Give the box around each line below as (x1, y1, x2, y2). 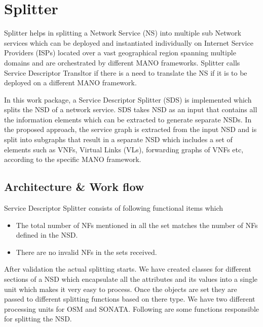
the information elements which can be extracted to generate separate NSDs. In (4, 114, 252, 124)
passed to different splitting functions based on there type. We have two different (4, 293, 255, 304)
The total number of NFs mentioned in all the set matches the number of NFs (16, 219, 258, 230)
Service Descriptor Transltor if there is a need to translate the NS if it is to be (4, 67, 247, 78)
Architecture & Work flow (4, 179, 144, 194)
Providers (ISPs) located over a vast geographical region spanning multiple (4, 47, 236, 58)
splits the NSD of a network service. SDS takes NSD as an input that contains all (4, 104, 257, 115)
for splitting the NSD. (4, 313, 72, 324)
